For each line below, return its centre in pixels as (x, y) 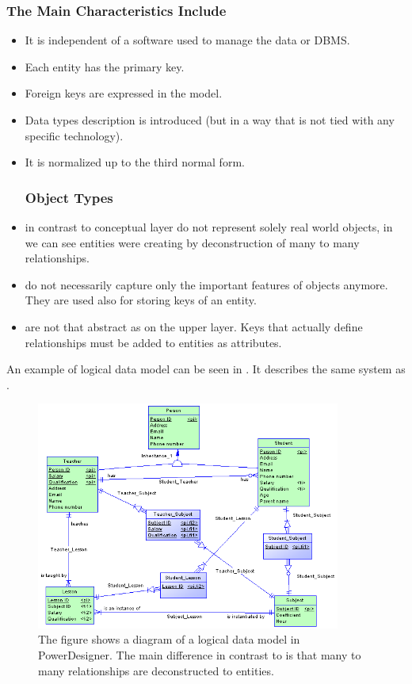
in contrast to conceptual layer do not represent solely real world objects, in (209, 227)
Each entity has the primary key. (105, 66)
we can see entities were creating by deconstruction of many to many (192, 242)
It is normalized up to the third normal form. (135, 162)
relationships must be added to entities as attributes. (153, 342)
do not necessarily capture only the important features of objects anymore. (206, 284)
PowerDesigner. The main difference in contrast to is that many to (200, 654)
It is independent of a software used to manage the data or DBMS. (187, 40)
